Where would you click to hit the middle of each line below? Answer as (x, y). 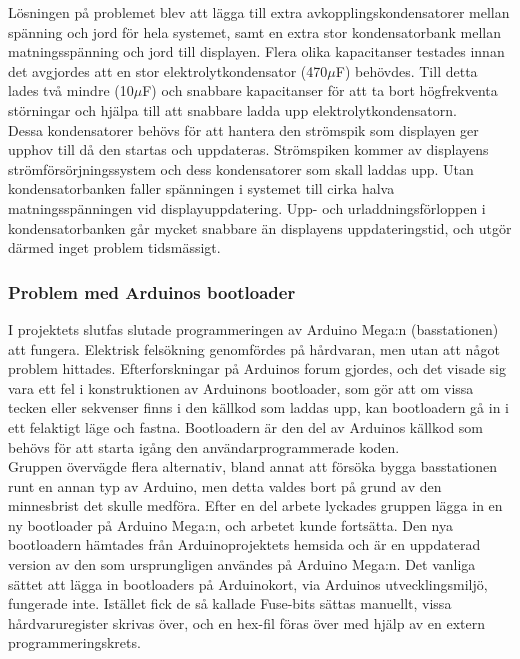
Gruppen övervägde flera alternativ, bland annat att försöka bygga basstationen (253, 466)
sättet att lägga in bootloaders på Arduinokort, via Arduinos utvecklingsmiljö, (248, 583)
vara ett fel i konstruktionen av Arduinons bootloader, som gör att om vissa (241, 387)
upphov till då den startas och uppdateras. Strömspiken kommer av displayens (248, 149)
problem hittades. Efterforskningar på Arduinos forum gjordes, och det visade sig (257, 368)
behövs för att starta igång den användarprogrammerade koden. (204, 446)
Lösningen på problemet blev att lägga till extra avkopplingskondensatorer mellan (259, 12)
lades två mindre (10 (71, 90)
